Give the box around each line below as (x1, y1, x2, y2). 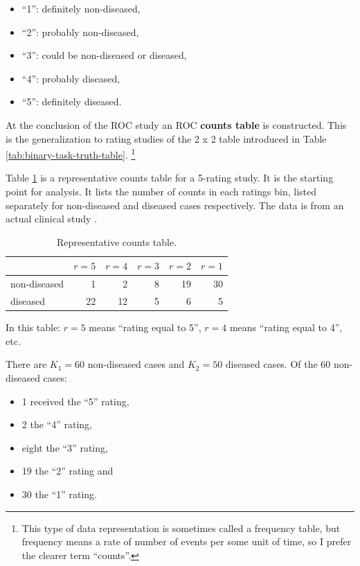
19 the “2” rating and (21, 463, 114, 478)
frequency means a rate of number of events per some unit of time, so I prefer (21, 534, 352, 549)
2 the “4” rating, (21, 417, 92, 432)
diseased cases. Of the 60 (225, 357, 331, 371)
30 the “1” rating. (21, 486, 97, 501)
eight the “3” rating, (21, 440, 108, 454)
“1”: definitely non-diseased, (21, 1, 141, 15)
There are (6, 357, 47, 371)
